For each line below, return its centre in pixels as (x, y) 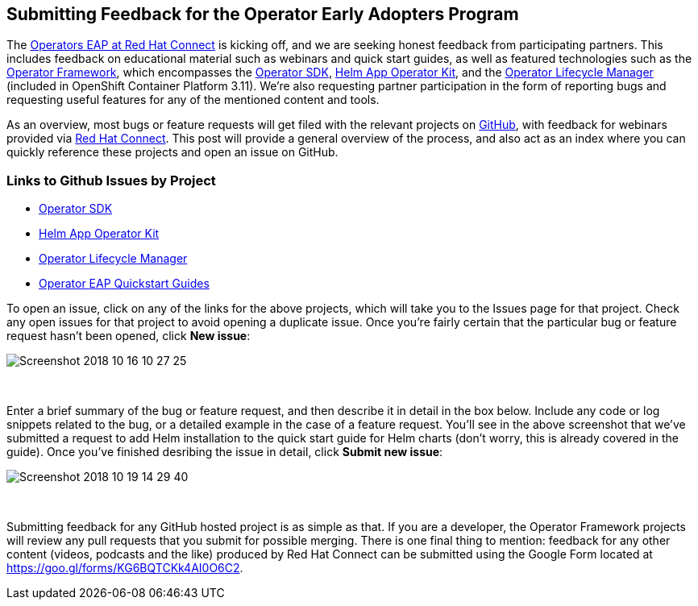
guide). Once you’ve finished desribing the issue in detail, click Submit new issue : (225, 452)
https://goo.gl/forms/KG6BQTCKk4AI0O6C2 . (125, 568)
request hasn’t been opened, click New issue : (129, 336)
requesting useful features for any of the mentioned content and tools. (193, 100)
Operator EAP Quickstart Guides (124, 284)
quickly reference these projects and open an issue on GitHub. (172, 152)
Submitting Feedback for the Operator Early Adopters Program (263, 14)
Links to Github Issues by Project (111, 180)
